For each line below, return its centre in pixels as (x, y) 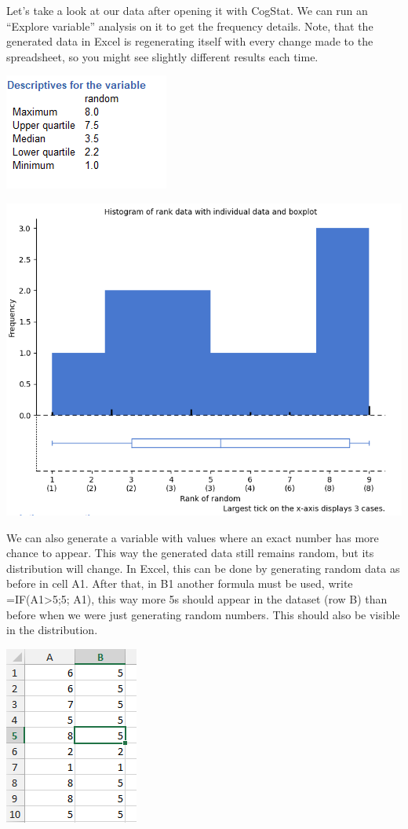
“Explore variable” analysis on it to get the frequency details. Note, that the (190, 26)
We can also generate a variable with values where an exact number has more (193, 537)
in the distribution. (52, 630)
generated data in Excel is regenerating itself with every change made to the (190, 41)
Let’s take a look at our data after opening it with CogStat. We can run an (187, 10)
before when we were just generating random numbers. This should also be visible (203, 614)
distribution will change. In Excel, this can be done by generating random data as (203, 568)
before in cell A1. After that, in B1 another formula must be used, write (180, 583)
